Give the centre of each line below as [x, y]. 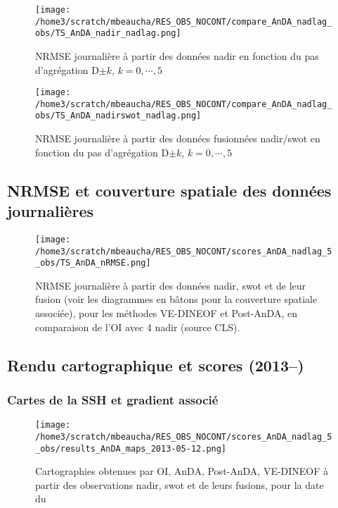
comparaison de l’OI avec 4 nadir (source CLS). [138, 327]
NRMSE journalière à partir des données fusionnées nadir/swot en [178, 138]
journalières [50, 211]
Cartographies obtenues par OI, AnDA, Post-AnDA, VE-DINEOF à [182, 471]
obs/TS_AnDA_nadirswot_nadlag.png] [118, 116]
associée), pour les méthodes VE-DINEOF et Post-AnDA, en [166, 313]
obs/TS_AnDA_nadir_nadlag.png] [108, 33]
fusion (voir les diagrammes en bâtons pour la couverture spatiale [176, 299]
